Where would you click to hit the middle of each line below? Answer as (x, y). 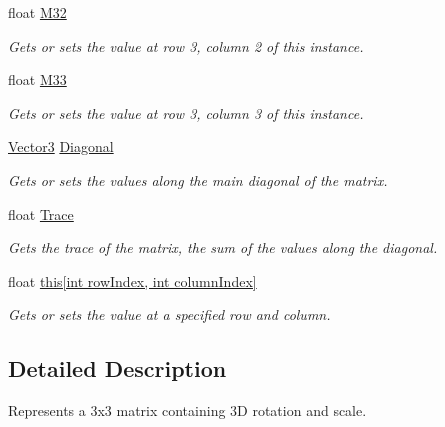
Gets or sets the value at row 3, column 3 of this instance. (186, 112)
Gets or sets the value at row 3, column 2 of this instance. (186, 45)
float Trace (41, 213)
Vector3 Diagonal (61, 146)
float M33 (37, 79)
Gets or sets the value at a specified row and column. (169, 314)
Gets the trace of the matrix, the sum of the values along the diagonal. (223, 247)
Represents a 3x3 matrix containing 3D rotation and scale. (187, 410)
